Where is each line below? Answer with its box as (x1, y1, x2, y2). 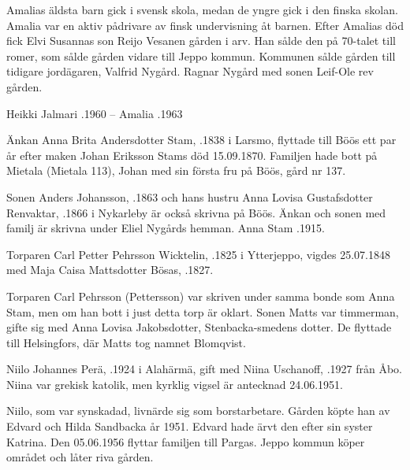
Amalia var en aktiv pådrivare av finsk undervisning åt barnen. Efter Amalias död (6, 17, 404, 33)
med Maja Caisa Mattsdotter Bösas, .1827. (6, 261, 214, 278)
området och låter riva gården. (6, 449, 154, 465)
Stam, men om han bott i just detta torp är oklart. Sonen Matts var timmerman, (6, 303, 399, 320)
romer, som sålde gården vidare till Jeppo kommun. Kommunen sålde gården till (6, 47, 396, 64)
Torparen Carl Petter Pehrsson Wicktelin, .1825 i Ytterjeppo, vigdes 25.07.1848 (6, 246, 390, 262)
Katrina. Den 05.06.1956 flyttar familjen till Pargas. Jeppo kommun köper (6, 433, 365, 450)
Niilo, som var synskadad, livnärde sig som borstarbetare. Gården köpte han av (6, 402, 390, 419)
